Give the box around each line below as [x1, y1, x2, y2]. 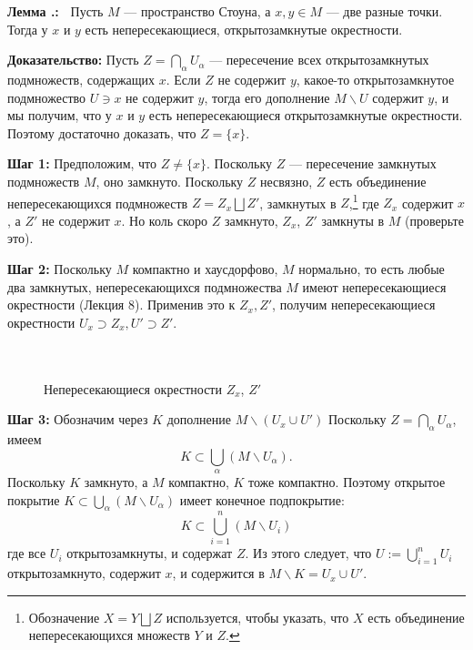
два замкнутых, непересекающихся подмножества [7, 277, 282, 296]
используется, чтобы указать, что [166, 607, 349, 626]
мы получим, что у [7, 106, 112, 125]
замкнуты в [321, 210, 385, 229]
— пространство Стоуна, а [124, 2, 271, 20]
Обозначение [28, 607, 100, 626]
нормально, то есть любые [298, 259, 445, 278]
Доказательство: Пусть [7, 50, 139, 69]
